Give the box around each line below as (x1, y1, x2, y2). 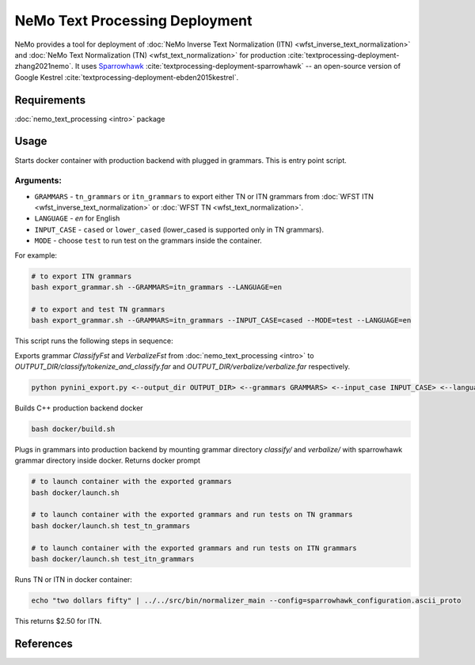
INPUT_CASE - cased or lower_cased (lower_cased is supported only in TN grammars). (34, 225, 325, 234)
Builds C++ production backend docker (14, 403, 143, 413)
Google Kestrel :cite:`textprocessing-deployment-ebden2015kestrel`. (14, 72, 239, 82)
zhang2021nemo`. (14, 62, 74, 71)
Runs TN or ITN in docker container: (14, 574, 132, 584)
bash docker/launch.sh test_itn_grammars (31, 554, 195, 563)
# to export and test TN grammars (31, 304, 165, 314)
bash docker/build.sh (31, 424, 116, 433)
